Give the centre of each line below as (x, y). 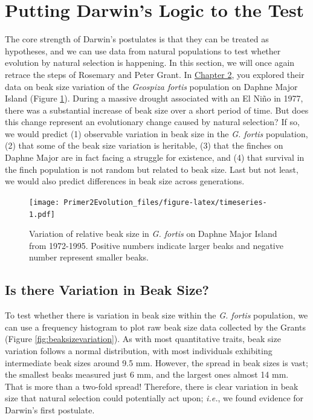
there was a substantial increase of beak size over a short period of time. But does (157, 110)
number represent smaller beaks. (89, 257)
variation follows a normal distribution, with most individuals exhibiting (139, 350)
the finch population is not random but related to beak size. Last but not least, (152, 169)
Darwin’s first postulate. (50, 409)
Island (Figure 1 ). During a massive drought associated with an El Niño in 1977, (154, 98)
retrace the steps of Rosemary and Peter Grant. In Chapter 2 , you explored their (155, 74)
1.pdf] (42, 214)
